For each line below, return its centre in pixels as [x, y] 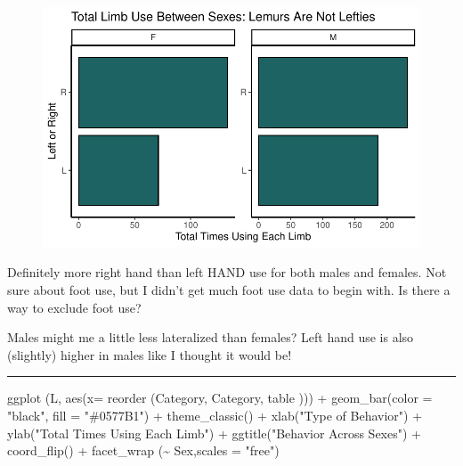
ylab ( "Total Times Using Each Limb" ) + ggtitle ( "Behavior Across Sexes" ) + [214, 433]
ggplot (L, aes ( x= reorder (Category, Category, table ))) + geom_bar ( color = [220, 398]
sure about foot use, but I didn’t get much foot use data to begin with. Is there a [229, 290]
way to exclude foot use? [74, 307]
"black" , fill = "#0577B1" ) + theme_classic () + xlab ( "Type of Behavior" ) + [215, 415]
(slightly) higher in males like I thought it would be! [150, 354]
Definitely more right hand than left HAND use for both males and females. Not [227, 272]
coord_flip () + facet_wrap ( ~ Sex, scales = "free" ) [143, 450]
